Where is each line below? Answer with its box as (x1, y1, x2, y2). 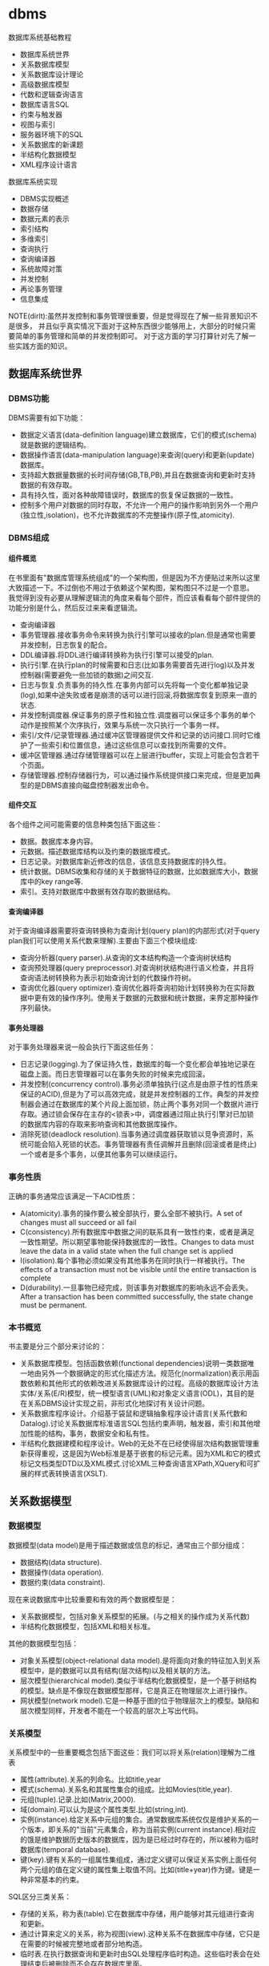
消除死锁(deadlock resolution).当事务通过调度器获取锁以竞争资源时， (19, 1129, 247, 1139)
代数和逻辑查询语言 (19, 89, 84, 99)
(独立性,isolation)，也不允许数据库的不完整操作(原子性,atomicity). (19, 510, 235, 520)
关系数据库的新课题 (19, 140, 84, 149)
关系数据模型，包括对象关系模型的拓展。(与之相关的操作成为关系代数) (19, 1611, 251, 1621)
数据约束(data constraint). (19, 1577, 106, 1587)
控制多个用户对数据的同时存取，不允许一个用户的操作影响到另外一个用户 (19, 500, 259, 509)
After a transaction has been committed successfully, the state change (19, 1291, 254, 1301)
